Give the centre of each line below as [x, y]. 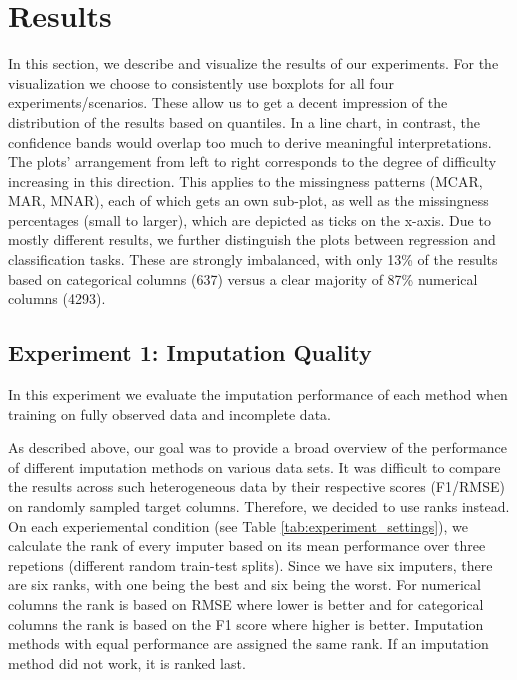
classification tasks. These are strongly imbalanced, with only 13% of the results [253, 259]
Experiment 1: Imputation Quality [190, 352]
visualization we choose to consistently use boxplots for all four [201, 82]
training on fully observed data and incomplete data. [169, 413]
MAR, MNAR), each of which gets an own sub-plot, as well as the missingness [248, 200]
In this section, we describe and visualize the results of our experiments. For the [253, 63]
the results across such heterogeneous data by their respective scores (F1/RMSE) [256, 486]
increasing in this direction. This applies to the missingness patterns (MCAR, [245, 180]
